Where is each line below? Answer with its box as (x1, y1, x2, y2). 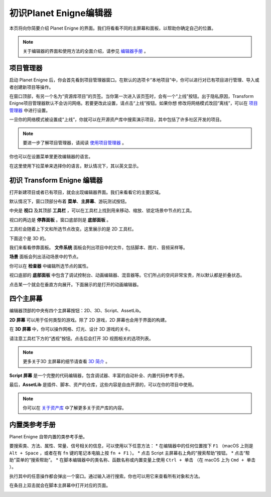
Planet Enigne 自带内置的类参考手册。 (9, 433, 88, 439)
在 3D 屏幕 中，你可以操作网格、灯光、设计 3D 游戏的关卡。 (9, 326, 133, 332)
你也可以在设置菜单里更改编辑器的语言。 (9, 154, 93, 160)
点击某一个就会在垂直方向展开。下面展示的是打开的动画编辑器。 (9, 281, 142, 287)
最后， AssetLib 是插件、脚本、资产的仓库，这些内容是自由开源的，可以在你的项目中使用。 (9, 382, 197, 388)
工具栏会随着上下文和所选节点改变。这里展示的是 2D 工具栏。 (9, 226, 137, 232)
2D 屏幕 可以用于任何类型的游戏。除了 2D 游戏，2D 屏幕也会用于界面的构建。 (9, 317, 170, 323)
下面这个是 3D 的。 (9, 235, 49, 241)
